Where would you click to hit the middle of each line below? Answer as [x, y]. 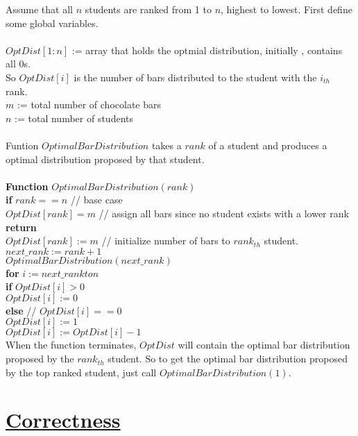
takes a [167, 145]
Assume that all [39, 9]
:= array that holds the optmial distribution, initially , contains [207, 50]
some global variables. [52, 23]
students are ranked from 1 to [148, 9]
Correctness [63, 420]
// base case [96, 200]
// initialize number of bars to [166, 241]
